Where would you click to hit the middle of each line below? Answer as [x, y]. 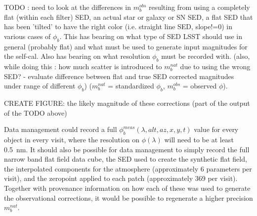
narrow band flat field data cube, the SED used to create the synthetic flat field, [126, 159]
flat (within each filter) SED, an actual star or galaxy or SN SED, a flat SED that [128, 17]
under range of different [40, 86]
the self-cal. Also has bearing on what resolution [77, 56]
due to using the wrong [215, 66]
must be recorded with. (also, [206, 56]
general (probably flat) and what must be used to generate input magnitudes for [126, 46]
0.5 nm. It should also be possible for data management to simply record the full [127, 149]
